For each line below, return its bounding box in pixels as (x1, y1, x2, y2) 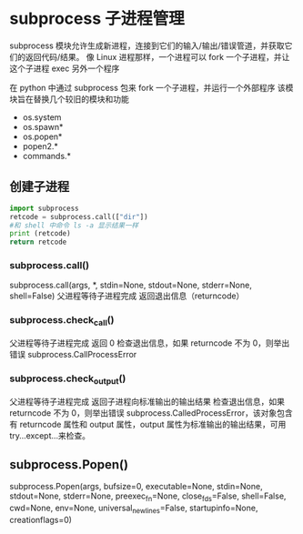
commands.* (22, 150, 71, 161)
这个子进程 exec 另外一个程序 (9, 63, 120, 74)
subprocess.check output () (9, 372, 126, 387)
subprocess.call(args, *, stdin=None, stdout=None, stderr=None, (9, 279, 252, 291)
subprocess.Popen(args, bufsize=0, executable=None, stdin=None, (9, 481, 263, 492)
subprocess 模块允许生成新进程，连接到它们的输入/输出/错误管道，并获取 (9, 40, 285, 51)
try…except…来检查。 (9, 429, 91, 441)
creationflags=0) (9, 514, 73, 525)
